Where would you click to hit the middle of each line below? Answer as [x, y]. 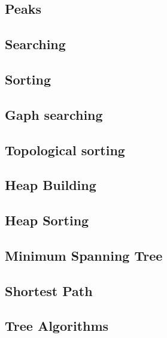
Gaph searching [54, 114]
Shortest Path [49, 290]
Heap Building [51, 185]
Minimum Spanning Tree [84, 255]
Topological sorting [65, 150]
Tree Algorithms [57, 326]
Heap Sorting [47, 220]
